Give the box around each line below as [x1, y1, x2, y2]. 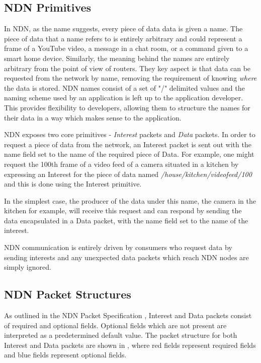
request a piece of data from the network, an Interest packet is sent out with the [4, 139, 251, 149]
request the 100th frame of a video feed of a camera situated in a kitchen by [4, 158, 239, 169]
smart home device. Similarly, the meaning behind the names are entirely [4, 52, 230, 63]
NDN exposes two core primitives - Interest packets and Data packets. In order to [4, 129, 255, 140]
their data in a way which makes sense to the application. [4, 112, 182, 123]
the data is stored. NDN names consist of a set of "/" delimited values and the [4, 82, 245, 93]
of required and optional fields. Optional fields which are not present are [4, 320, 227, 330]
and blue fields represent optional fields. [4, 349, 127, 360]
